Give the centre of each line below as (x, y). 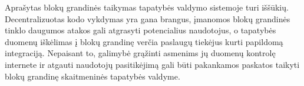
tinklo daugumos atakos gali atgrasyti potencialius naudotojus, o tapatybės (141, 30)
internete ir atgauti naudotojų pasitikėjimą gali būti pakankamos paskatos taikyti (152, 64)
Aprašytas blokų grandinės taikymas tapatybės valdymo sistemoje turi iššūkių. (147, 7)
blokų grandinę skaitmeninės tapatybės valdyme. (92, 76)
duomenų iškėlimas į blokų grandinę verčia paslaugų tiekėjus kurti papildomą (144, 41)
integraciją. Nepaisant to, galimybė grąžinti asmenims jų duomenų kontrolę (140, 53)
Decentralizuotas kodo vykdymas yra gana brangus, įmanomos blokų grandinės (148, 18)
